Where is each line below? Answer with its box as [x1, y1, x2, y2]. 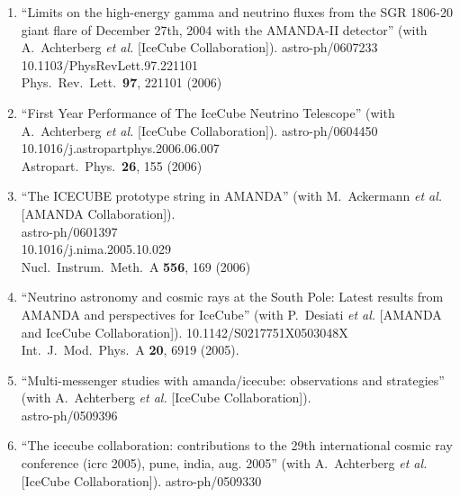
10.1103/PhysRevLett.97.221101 [21, 55, 199, 74]
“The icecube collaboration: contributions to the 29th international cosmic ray [21, 436, 453, 455]
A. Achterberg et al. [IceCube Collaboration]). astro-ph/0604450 [21, 121, 378, 140]
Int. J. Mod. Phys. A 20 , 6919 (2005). [21, 340, 239, 359]
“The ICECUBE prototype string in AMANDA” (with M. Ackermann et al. [21, 186, 443, 205]
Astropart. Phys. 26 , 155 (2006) [21, 156, 203, 175]
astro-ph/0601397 [21, 221, 118, 240]
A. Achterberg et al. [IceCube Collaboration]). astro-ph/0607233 [21, 38, 378, 57]
